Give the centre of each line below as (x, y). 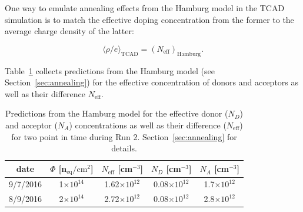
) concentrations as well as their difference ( (148, 125)
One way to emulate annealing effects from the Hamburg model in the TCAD (145, 8)
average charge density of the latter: (69, 31)
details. (124, 148)
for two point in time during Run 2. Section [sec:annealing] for (124, 136)
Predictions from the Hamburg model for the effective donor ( (116, 113)
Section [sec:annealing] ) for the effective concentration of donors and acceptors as (152, 82)
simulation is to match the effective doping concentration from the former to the (149, 19)
